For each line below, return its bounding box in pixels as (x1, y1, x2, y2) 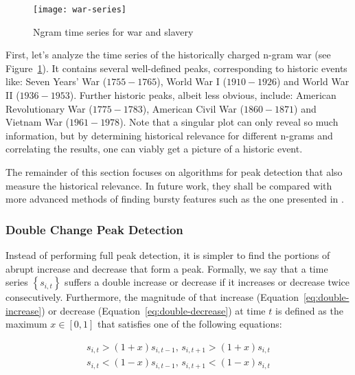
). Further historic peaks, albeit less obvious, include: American (69, 88, 336, 102)
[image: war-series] (33, 5, 127, 14)
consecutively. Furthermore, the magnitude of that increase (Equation (5, 290, 299, 304)
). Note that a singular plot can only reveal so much (119, 115, 339, 129)
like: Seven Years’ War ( (5, 74, 107, 89)
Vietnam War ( (5, 115, 69, 129)
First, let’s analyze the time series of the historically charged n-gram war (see (5, 47, 331, 62)
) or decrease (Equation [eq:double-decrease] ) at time (41, 303, 266, 317)
